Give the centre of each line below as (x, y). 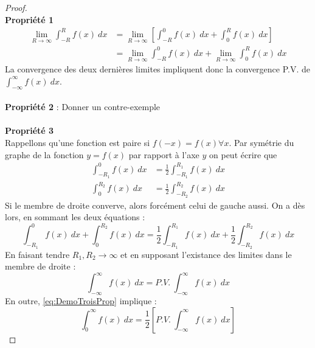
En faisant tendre (37, 254)
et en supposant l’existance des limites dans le (206, 254)
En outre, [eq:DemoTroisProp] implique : (81, 300)
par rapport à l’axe (164, 154)
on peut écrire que (243, 154)
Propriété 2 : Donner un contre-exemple (83, 107)
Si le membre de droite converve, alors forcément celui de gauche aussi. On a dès (155, 205)
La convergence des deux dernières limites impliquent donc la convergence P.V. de (158, 69)
